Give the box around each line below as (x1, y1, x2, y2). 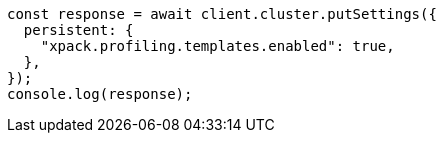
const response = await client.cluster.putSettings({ (7, 6, 437, 22)
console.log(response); (7, 86, 193, 102)
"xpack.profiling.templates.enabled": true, (40, 38, 395, 54)
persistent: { (23, 22, 134, 38)
